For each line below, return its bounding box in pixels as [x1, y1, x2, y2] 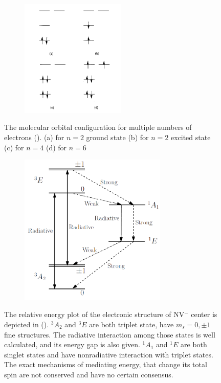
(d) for [46, 142, 67, 152]
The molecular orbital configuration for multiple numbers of [4, 122, 192, 132]
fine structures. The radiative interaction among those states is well [4, 329, 215, 340]
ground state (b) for [86, 132, 149, 143]
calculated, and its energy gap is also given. [4, 339, 140, 350]
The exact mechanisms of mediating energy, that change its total [4, 359, 207, 370]
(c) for [4, 142, 24, 152]
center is [191, 309, 217, 320]
